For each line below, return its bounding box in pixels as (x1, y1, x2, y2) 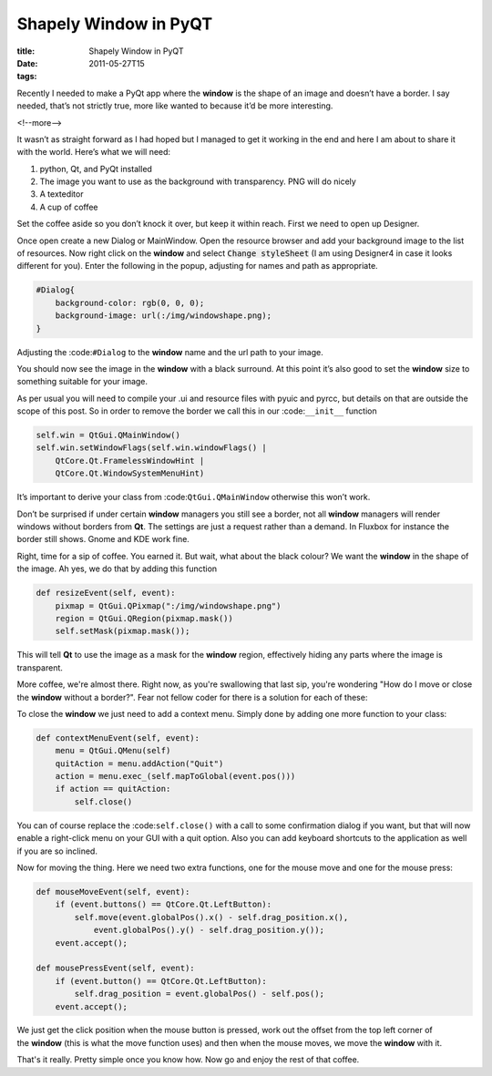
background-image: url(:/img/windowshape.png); (55, 311, 272, 321)
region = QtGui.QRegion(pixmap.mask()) (55, 613, 234, 623)
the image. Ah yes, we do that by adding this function (16, 563, 218, 574)
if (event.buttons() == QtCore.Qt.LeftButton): (55, 899, 272, 910)
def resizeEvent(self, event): (36, 588, 177, 599)
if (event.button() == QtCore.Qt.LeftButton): (55, 976, 268, 986)
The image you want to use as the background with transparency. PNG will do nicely (39, 176, 357, 187)
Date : (16, 57, 38, 68)
